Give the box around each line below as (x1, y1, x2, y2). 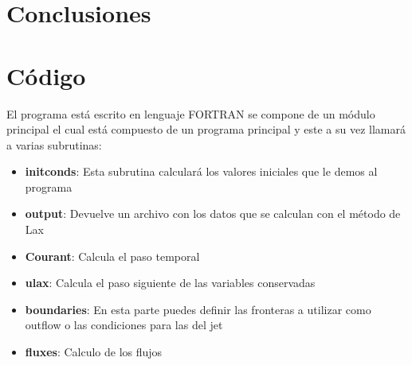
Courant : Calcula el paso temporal (25, 247, 200, 264)
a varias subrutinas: (6, 136, 102, 153)
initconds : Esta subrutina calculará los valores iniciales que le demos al (25, 163, 378, 180)
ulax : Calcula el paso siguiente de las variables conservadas (25, 274, 316, 291)
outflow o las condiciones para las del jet (25, 316, 223, 333)
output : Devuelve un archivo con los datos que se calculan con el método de (25, 205, 401, 222)
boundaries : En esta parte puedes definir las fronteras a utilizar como (25, 301, 371, 317)
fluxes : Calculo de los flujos (25, 344, 163, 360)
